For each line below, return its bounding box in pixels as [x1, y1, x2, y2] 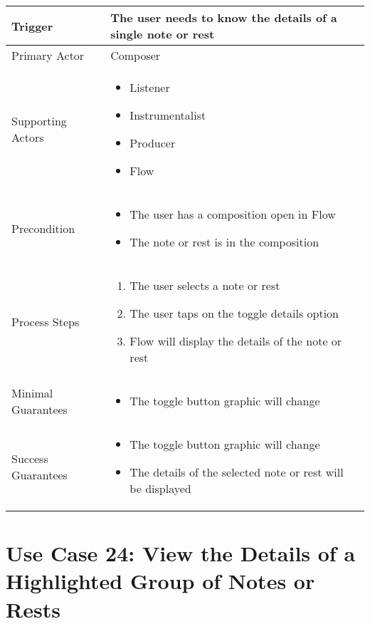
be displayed [129, 480, 191, 496]
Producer [129, 135, 176, 151]
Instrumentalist [129, 107, 206, 123]
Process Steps [11, 313, 80, 330]
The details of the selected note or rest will [129, 464, 344, 480]
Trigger [11, 17, 53, 34]
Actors [11, 129, 44, 145]
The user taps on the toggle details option [129, 305, 339, 321]
